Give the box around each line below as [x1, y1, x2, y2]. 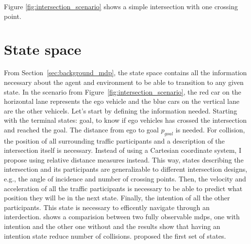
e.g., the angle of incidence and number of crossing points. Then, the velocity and [4, 174, 246, 184]
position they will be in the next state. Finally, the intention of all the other [4, 193, 230, 203]
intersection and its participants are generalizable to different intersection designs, [4, 164, 248, 174]
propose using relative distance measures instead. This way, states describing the [4, 154, 244, 164]
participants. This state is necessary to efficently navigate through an [4, 202, 210, 212]
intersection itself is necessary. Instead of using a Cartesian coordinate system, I [4, 145, 241, 155]
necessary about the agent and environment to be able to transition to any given [4, 77, 244, 87]
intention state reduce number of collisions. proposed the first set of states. [4, 230, 226, 241]
